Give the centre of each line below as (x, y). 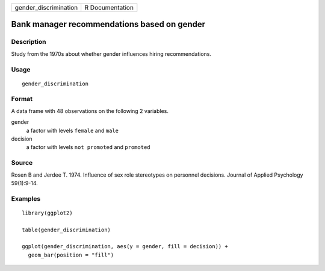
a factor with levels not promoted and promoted (88, 147)
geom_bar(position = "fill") (71, 255)
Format (22, 99)
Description (29, 42)
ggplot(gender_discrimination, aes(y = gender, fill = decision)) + (125, 247)
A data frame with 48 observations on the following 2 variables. (90, 111)
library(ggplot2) (47, 213)
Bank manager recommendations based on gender (108, 24)
